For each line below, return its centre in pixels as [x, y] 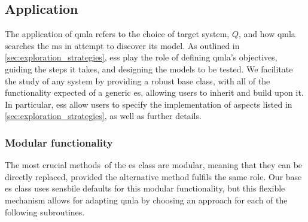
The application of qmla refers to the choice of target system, [117, 34]
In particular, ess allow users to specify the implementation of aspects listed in [149, 104]
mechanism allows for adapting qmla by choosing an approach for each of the [146, 200]
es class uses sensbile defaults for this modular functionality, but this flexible [145, 188]
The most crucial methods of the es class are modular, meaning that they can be [154, 165]
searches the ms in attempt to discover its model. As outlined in [122, 45]
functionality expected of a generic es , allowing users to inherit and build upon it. [154, 92]
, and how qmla [267, 34]
